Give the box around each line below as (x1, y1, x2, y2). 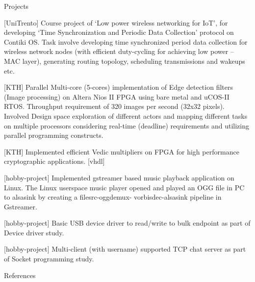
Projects (4, 1, 29, 11)
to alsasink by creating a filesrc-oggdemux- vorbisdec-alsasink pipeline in (4, 192, 222, 202)
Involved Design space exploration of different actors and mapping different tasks (4, 110, 248, 121)
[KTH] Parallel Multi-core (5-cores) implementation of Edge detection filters (4, 82, 233, 92)
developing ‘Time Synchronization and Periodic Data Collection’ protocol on (4, 27, 234, 37)
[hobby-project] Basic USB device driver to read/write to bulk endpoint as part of (4, 218, 251, 228)
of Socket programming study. (4, 254, 94, 264)
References (4, 270, 36, 280)
